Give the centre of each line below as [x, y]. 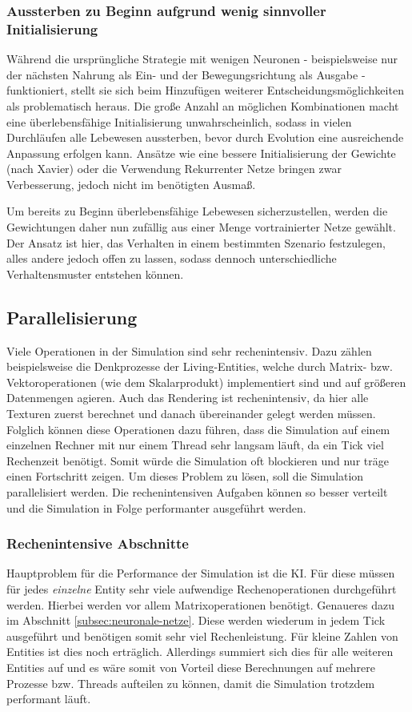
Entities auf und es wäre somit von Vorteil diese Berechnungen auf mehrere [191, 667]
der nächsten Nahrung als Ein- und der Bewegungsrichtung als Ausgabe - [186, 74]
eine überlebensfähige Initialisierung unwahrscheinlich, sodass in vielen [179, 121]
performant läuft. [49, 699]
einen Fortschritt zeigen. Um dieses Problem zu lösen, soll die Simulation [185, 476]
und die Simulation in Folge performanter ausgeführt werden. [156, 507]
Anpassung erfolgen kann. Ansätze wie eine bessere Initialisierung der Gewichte [201, 153]
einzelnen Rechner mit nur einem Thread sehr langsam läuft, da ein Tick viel [195, 445]
